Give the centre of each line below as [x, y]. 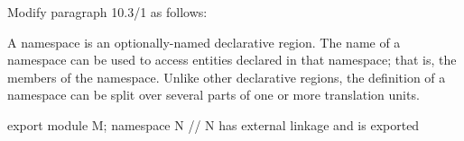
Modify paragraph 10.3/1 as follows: [107, 12]
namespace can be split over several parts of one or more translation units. [213, 95]
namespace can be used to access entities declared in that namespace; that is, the [232, 60]
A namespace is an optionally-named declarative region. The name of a [204, 42]
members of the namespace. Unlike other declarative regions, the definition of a [227, 77]
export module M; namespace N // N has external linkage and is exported [213, 124]
